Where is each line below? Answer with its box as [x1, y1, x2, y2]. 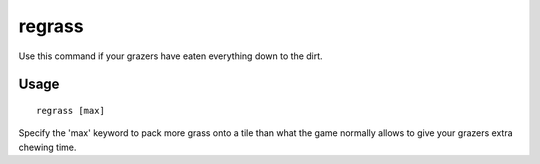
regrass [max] [36, 105, 105, 116]
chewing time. [18, 141, 77, 153]
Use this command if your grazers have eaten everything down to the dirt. [18, 50, 324, 62]
